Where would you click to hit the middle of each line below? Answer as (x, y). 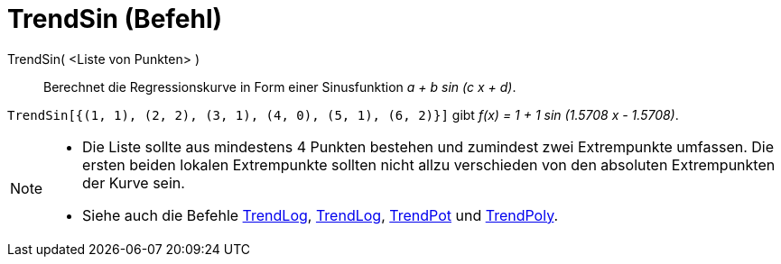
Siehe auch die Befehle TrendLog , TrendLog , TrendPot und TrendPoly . (321, 215)
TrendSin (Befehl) (115, 19)
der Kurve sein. (134, 182)
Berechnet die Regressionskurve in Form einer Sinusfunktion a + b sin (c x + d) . (280, 86)
